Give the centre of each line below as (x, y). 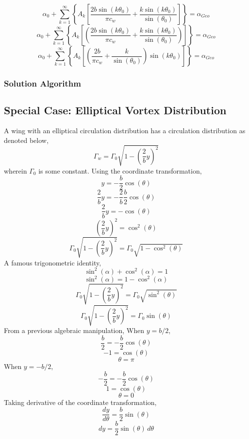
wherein (16, 170)
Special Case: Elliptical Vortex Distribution (115, 110)
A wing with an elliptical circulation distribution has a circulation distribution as (125, 131)
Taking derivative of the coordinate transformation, (80, 402)
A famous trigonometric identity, (53, 262)
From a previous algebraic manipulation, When (74, 330)
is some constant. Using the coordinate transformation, (120, 170)
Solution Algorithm (42, 83)
